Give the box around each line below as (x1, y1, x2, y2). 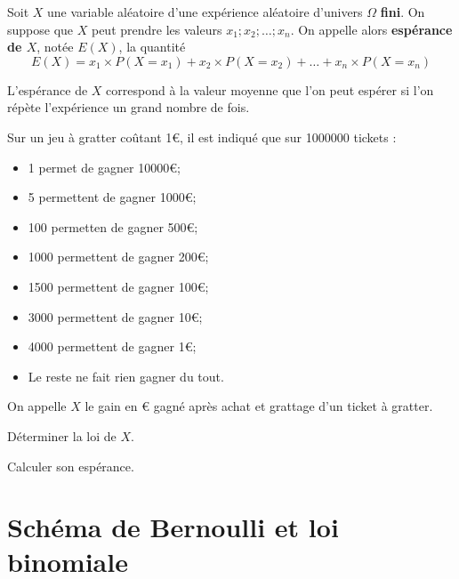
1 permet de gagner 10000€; (28, 157, 181, 176)
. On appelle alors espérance (290, 20, 453, 38)
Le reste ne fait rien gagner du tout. (28, 366, 224, 385)
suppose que (7, 20, 74, 38)
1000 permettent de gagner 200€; (28, 247, 209, 266)
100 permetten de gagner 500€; (28, 217, 198, 236)
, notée (36, 37, 74, 56)
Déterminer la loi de (7, 426, 117, 445)
